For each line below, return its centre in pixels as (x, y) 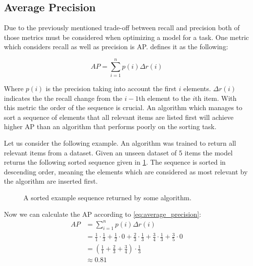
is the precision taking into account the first (111, 88)
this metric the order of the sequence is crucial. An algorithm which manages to (123, 107)
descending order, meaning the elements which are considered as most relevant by (126, 171)
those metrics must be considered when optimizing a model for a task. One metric (126, 37)
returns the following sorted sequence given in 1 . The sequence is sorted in (115, 162)
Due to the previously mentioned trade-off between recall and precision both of (122, 28)
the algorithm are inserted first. (51, 181)
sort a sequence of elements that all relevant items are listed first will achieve (119, 117)
